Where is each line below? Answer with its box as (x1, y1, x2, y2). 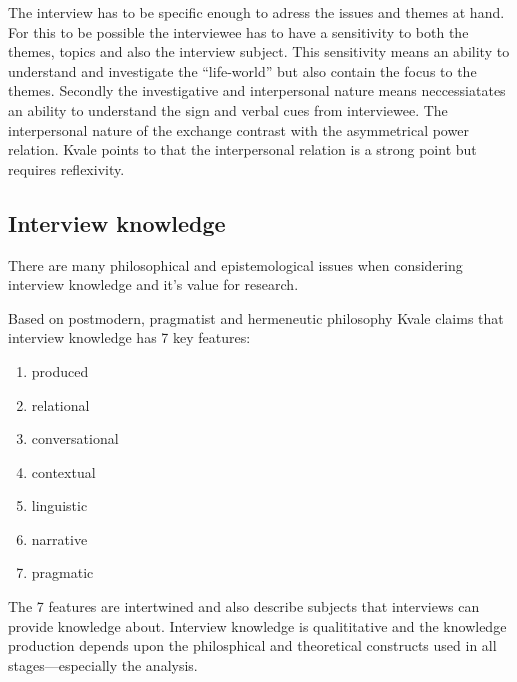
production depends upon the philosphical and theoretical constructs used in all (8, 635, 497, 656)
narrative (31, 528, 88, 549)
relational (31, 394, 90, 415)
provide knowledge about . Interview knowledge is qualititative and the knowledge (8, 615, 507, 636)
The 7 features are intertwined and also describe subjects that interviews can (8, 596, 480, 617)
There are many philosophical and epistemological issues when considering (8, 254, 463, 275)
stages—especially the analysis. (8, 654, 198, 675)
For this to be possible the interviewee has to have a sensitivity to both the (8, 21, 469, 42)
